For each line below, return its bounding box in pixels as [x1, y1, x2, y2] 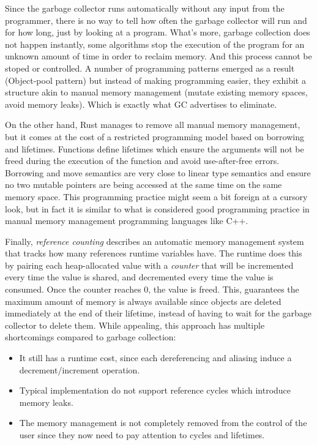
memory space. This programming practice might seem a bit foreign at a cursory [5, 190, 308, 203]
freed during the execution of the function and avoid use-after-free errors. [5, 154, 280, 167]
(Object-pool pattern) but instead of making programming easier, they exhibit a [5, 73, 306, 86]
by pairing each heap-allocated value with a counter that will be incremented [5, 258, 294, 271]
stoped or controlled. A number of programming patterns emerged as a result [5, 61, 295, 74]
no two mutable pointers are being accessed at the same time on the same [5, 178, 282, 191]
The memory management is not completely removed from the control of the [19, 416, 307, 429]
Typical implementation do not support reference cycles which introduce [19, 384, 291, 397]
